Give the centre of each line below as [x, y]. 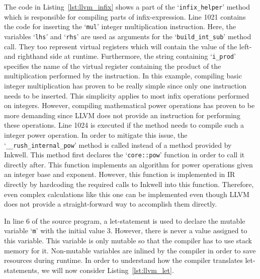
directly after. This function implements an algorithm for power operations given [128, 164]
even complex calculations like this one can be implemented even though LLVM [127, 194]
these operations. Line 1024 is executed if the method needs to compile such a [124, 125]
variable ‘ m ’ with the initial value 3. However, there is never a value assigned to [126, 230]
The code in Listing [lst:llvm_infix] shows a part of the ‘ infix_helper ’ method [127, 7]
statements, [22, 270]
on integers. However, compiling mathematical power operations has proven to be [129, 105]
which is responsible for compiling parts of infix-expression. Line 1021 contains [125, 16]
